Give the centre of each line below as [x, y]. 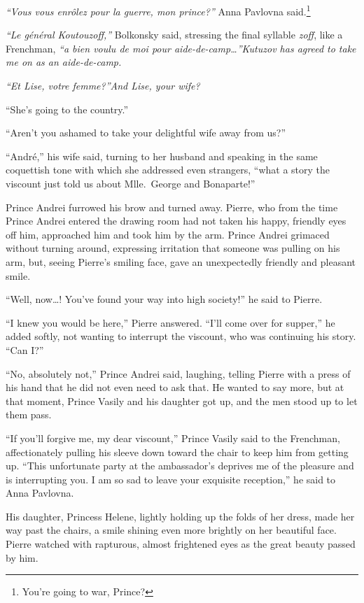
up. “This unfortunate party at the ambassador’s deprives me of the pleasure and [180, 466]
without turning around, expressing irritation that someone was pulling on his [173, 248]
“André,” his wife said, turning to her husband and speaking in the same [162, 156]
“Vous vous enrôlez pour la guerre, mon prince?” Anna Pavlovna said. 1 [158, 10]
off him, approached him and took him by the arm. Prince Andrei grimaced [168, 234]
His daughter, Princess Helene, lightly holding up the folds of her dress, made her [180, 516]
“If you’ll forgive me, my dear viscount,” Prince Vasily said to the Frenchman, [173, 438]
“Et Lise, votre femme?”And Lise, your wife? [103, 86]
